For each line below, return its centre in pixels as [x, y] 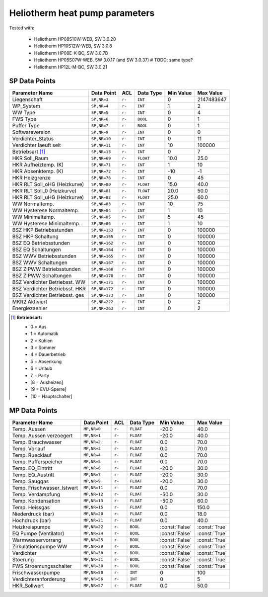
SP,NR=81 [101, 191]
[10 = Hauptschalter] [51, 396]
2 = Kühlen [42, 341]
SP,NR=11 [101, 145]
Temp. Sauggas [31, 481]
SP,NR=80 [101, 184]
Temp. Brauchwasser [37, 442]
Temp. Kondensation [36, 501]
